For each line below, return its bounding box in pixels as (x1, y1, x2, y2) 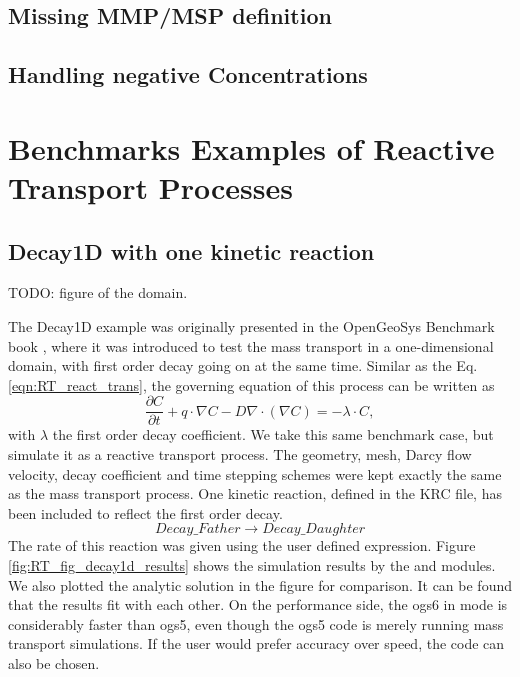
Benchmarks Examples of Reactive (8, 127, 495, 168)
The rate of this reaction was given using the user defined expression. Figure (8, 535, 476, 556)
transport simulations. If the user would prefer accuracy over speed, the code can (8, 633, 505, 654)
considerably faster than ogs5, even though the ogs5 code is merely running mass (8, 613, 504, 634)
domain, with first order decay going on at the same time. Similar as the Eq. (8, 355, 478, 376)
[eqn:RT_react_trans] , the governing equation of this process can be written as (8, 374, 495, 395)
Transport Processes (8, 166, 293, 207)
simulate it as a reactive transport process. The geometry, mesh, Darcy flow (8, 443, 472, 464)
